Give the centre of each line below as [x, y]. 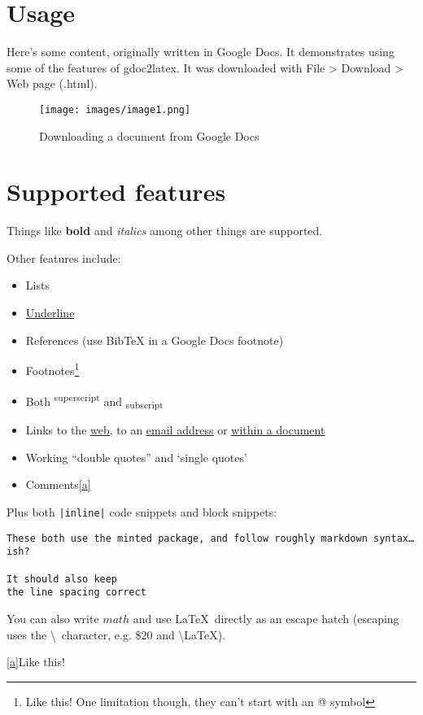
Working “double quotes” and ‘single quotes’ [136, 457]
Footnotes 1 [52, 369]
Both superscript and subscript [94, 400]
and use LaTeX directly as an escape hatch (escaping [266, 618]
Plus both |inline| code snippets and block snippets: [142, 512]
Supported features [116, 192]
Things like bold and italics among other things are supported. [165, 231]
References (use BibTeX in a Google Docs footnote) [155, 340]
